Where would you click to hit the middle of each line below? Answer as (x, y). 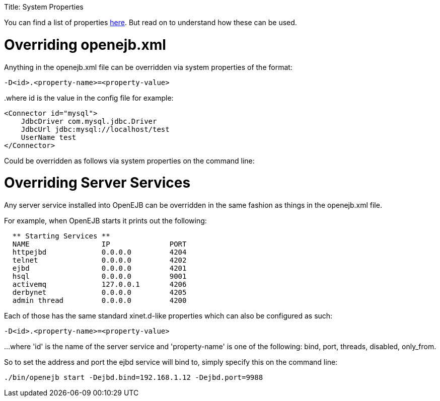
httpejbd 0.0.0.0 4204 (99, 252)
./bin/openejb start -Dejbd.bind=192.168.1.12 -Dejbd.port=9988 (134, 377)
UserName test (49, 137)
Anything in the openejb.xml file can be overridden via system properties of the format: (148, 67)
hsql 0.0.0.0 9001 (99, 276)
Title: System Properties (44, 7)
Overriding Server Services (97, 183)
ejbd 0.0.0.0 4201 (99, 268)
